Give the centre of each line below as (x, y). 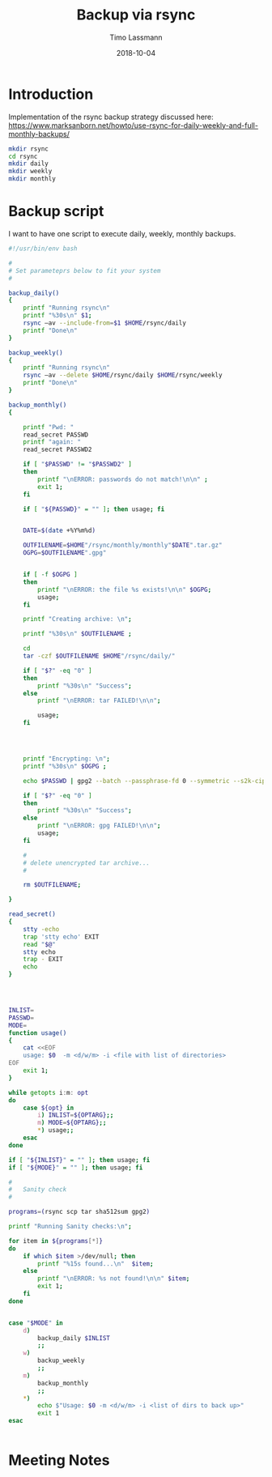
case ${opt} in (49, 1108)
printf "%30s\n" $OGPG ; (65, 766)
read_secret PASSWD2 (57, 450)
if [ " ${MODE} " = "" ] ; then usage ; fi (76, 1168)
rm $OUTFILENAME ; (52, 885)
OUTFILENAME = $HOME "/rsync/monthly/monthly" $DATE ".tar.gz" (123, 545)
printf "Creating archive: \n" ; (77, 619)
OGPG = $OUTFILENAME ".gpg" (65, 553)
